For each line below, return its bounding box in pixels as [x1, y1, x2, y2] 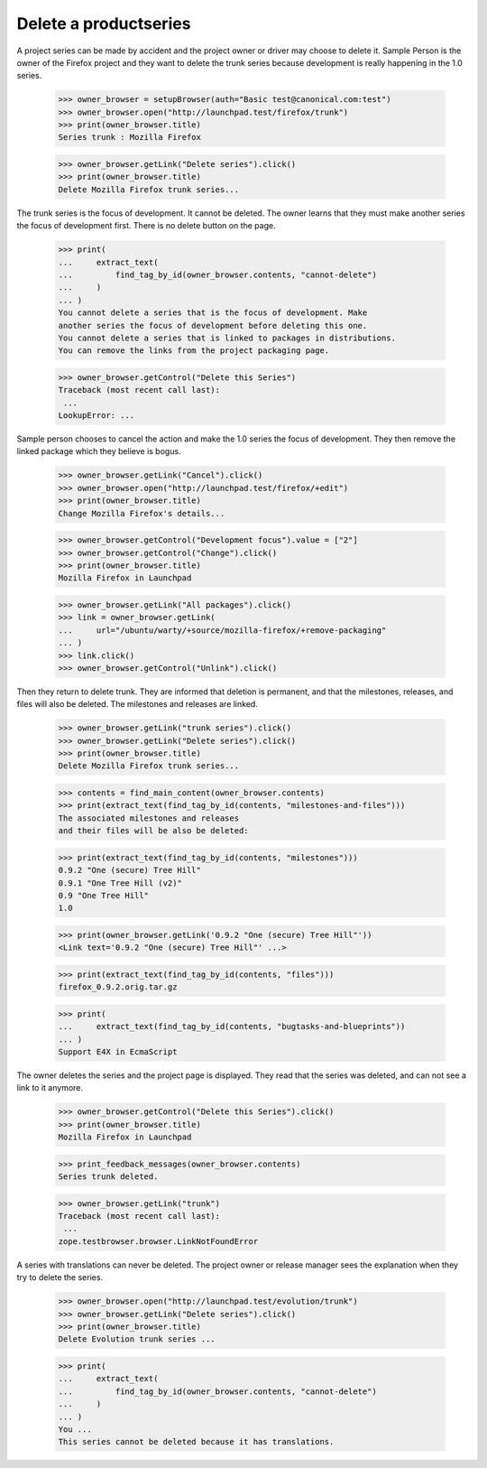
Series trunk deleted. [58, 1172, 159, 1182]
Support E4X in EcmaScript [58, 1047, 178, 1056]
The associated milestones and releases [58, 813, 239, 823]
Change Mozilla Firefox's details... [58, 508, 225, 518]
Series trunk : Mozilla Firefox [58, 132, 202, 143]
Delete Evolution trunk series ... [58, 1334, 216, 1344]
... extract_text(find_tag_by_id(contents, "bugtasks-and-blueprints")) [58, 1021, 406, 1032]
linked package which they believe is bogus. [16, 446, 181, 457]
